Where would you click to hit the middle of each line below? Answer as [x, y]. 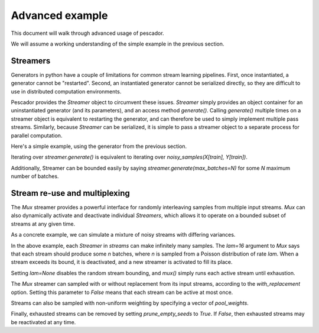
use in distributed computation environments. [66, 91]
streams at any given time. [43, 224]
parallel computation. [37, 135]
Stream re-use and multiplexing [70, 193]
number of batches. [35, 176]
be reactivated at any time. [43, 322]
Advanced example [59, 15]
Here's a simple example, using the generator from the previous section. [99, 146]
